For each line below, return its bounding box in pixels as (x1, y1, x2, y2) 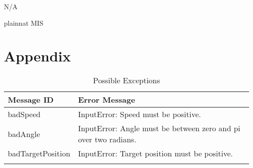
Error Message (78, 94, 135, 106)
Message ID (8, 94, 54, 106)
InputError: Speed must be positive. (78, 108, 201, 120)
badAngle (8, 128, 40, 139)
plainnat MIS (4, 17, 43, 28)
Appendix (4, 46, 71, 66)
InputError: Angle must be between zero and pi (78, 122, 240, 134)
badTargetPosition (8, 148, 71, 159)
